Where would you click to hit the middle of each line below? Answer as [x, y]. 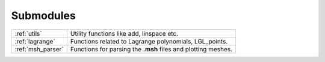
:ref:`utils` [28, 33]
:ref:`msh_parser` [39, 49]
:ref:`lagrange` [35, 41]
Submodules [44, 15]
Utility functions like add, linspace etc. [124, 33]
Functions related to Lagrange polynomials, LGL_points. [149, 41]
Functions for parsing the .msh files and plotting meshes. [151, 49]
